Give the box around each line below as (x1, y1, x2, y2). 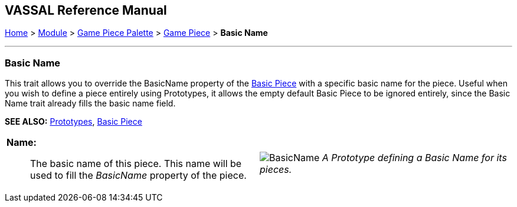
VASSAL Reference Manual (5, 3, 167, 18)
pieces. (260, 163, 292, 176)
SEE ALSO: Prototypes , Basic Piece (5, 116, 142, 127)
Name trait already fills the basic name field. (5, 98, 176, 109)
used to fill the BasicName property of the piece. (30, 169, 247, 182)
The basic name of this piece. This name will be (30, 158, 242, 170)
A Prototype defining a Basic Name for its (322, 152, 507, 164)
